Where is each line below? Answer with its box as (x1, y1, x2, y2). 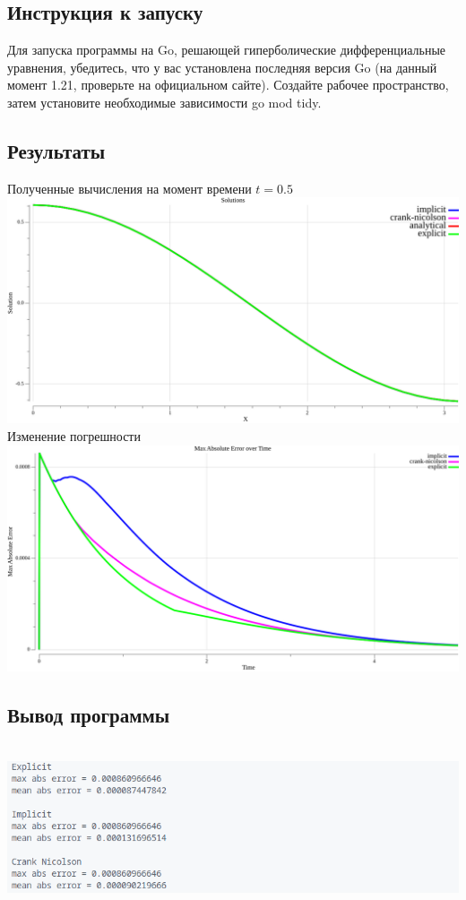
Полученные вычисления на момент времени (7, 178, 252, 197)
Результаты (7, 136, 106, 164)
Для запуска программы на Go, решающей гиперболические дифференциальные (7, 40, 446, 59)
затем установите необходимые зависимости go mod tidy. (7, 92, 322, 111)
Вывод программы (7, 700, 170, 728)
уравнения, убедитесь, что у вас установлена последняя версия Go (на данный (7, 57, 437, 76)
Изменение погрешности (7, 426, 141, 445)
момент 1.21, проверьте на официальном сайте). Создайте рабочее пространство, (7, 75, 449, 94)
